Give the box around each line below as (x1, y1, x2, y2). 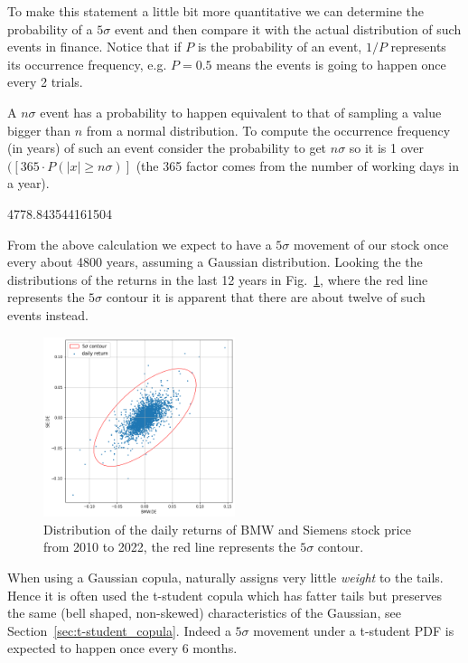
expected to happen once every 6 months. (7, 639, 238, 658)
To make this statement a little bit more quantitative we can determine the (7, 2, 425, 20)
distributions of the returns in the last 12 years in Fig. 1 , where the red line (7, 270, 428, 289)
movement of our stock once (293, 234, 449, 253)
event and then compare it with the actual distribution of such (114, 19, 462, 38)
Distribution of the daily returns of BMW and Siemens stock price (43, 519, 411, 538)
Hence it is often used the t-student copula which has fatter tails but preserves (7, 585, 442, 604)
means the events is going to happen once (216, 54, 446, 73)
